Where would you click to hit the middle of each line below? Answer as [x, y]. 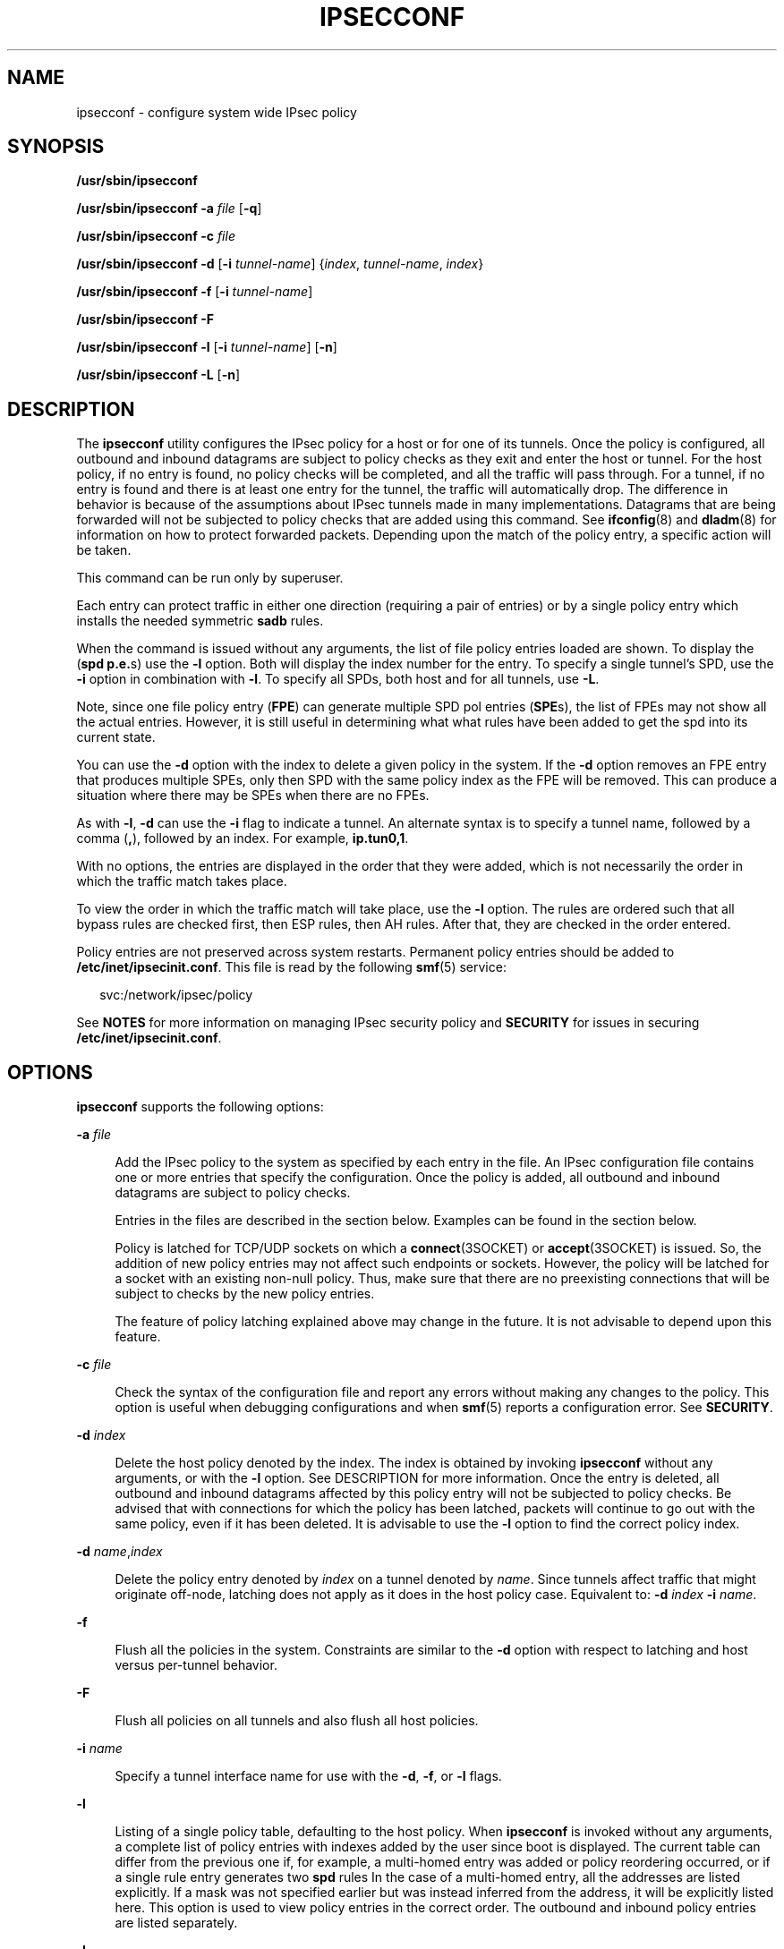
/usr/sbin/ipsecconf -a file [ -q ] [169, 209]
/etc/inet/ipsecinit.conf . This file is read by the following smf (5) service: [291, 967]
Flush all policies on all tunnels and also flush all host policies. [297, 1721]
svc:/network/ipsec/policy [176, 995]
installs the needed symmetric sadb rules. [200, 621]
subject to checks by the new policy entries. [245, 1294]
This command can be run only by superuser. [210, 578]
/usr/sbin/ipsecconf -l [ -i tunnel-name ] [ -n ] [207, 347]
